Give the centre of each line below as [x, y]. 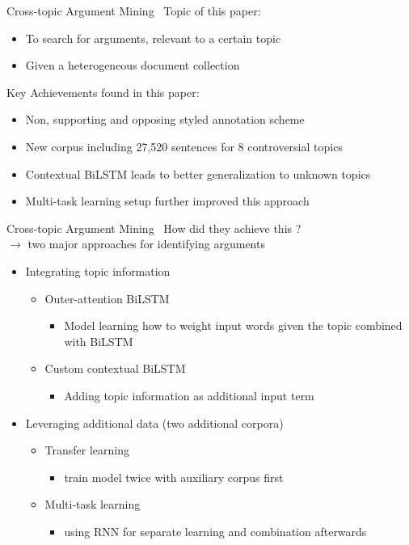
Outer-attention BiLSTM [107, 298]
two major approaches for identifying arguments [146, 244]
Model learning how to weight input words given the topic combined [233, 325]
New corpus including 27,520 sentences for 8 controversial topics [184, 146]
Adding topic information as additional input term [189, 395]
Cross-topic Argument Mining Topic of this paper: [134, 11]
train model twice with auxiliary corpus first [174, 477]
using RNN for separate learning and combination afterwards [215, 531]
